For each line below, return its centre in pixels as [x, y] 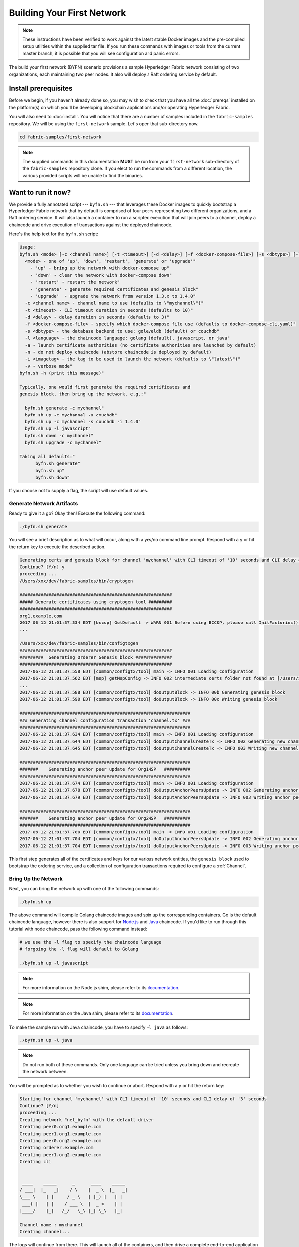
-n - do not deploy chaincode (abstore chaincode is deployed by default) [118, 352]
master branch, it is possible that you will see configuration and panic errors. [101, 53]
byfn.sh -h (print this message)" [62, 373]
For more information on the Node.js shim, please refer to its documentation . [101, 988]
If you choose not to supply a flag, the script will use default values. [78, 491]
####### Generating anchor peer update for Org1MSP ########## [105, 769]
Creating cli [36, 1162]
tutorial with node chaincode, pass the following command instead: [78, 929]
